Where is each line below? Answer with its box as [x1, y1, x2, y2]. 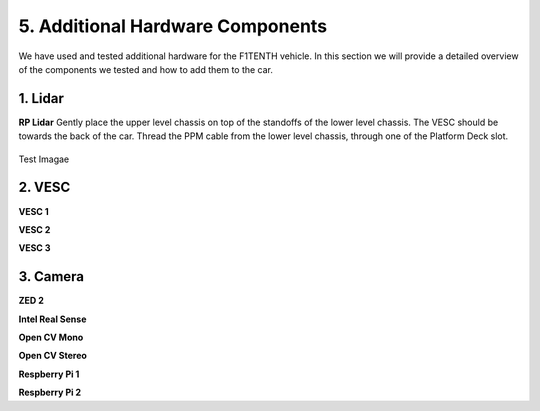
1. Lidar [18, 90, 64, 107]
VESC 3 [18, 242, 51, 254]
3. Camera [18, 268, 85, 285]
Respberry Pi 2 [18, 386, 82, 399]
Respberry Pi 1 [18, 368, 80, 380]
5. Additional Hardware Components [18, 15, 328, 37]
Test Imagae [18, 153, 70, 165]
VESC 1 [18, 205, 49, 217]
